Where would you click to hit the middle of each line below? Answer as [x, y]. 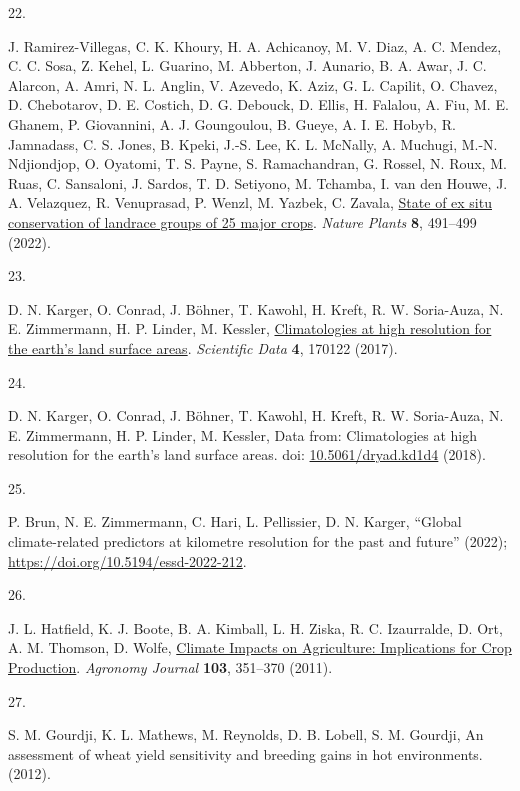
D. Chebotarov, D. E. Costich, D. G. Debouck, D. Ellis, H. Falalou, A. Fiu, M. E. [258, 104]
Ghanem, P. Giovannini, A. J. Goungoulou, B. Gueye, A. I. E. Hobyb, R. [232, 123]
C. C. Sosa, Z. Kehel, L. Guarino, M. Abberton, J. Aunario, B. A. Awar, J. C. [247, 65]
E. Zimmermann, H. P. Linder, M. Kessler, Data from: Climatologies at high [243, 434]
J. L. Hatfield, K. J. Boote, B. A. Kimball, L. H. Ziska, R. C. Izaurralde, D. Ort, [255, 627]
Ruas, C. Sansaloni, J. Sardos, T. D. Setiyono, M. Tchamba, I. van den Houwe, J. [258, 182]
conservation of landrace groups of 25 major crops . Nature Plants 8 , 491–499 [242, 221]
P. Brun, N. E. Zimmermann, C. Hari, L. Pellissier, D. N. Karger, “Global [235, 521]
